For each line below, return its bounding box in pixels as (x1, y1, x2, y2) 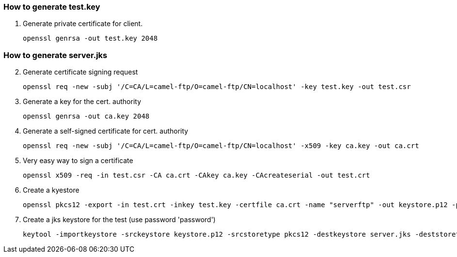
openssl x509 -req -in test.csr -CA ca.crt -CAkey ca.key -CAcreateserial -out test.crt (23, 171, 370, 180)
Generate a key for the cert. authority (23, 97, 142, 106)
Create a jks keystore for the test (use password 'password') (23, 215, 216, 224)
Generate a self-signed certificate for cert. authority (23, 127, 189, 136)
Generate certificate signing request (23, 68, 138, 76)
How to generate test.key (3, 2, 100, 12)
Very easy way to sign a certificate (23, 156, 133, 165)
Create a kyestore (23, 186, 79, 195)
